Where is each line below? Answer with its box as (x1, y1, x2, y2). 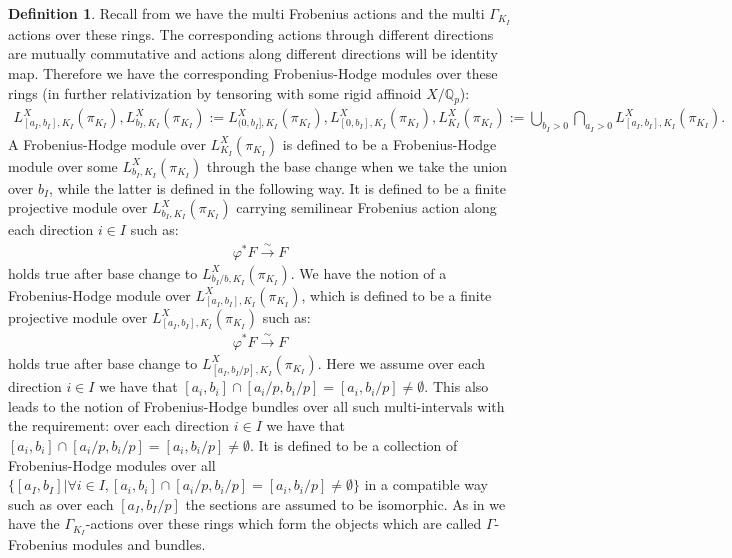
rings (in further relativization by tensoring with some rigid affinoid (8, 82, 422, 103)
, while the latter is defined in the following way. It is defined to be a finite (49, 177, 506, 198)
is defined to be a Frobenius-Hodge (282, 133, 497, 154)
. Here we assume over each (317, 352, 486, 373)
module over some (8, 155, 118, 176)
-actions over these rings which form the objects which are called (85, 513, 482, 534)
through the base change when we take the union (206, 155, 508, 176)
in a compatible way (364, 474, 488, 495)
